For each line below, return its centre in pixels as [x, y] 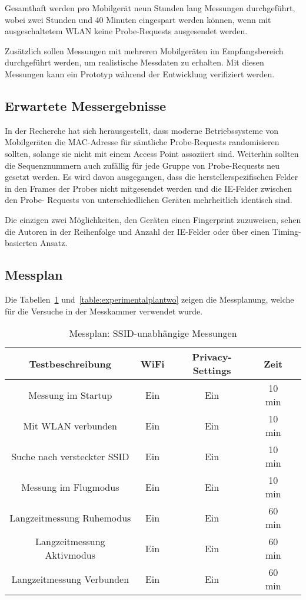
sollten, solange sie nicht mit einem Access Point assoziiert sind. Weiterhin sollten [152, 153]
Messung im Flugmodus [70, 487]
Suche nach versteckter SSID [70, 456]
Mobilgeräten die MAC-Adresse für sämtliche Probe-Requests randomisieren [142, 142]
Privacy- [212, 357]
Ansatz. [54, 243]
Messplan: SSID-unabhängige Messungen [153, 333]
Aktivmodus [70, 555]
